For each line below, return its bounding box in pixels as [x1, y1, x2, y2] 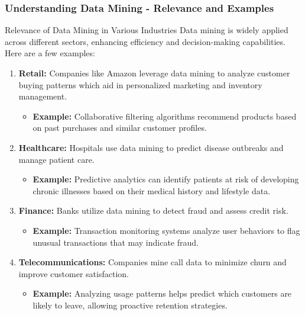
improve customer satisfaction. [18, 267, 129, 279]
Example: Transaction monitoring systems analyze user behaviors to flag [33, 224, 300, 236]
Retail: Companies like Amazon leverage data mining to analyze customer [18, 67, 290, 79]
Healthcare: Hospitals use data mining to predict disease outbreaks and [18, 141, 284, 153]
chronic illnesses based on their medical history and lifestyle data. [33, 184, 271, 197]
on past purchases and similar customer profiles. [33, 121, 207, 134]
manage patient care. [18, 153, 95, 165]
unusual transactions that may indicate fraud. [33, 236, 199, 248]
